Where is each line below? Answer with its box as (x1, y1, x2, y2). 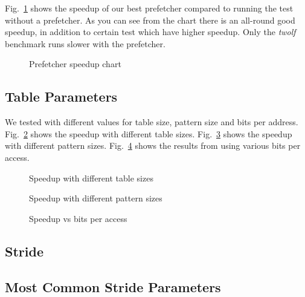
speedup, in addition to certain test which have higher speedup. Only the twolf (5, 25, 296, 38)
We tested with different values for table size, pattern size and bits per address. (5, 116, 298, 128)
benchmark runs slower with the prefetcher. (5, 37, 165, 50)
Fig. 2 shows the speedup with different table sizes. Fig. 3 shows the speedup (5, 127, 292, 140)
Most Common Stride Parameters (5, 277, 221, 296)
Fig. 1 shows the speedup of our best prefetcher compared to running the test (5, 2, 294, 14)
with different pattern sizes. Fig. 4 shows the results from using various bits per (5, 139, 301, 152)
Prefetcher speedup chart (29, 57, 121, 70)
